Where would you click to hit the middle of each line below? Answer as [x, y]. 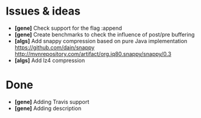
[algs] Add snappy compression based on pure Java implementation [101, 41]
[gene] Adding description [48, 108]
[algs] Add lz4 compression [50, 60]
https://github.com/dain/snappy [55, 47]
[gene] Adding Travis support [52, 102]
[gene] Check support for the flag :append [68, 28]
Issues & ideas [43, 11]
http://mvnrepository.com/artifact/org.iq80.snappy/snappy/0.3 [93, 54]
